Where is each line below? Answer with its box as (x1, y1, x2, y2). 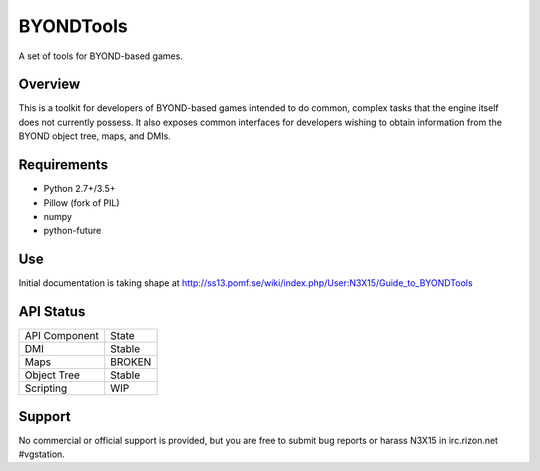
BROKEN (110, 355, 152, 369)
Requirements (18, 156, 109, 174)
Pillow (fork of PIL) (43, 196, 120, 209)
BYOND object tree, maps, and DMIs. (18, 130, 172, 142)
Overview (18, 76, 81, 93)
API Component (24, 329, 99, 343)
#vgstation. (18, 448, 65, 460)
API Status (18, 303, 86, 320)
